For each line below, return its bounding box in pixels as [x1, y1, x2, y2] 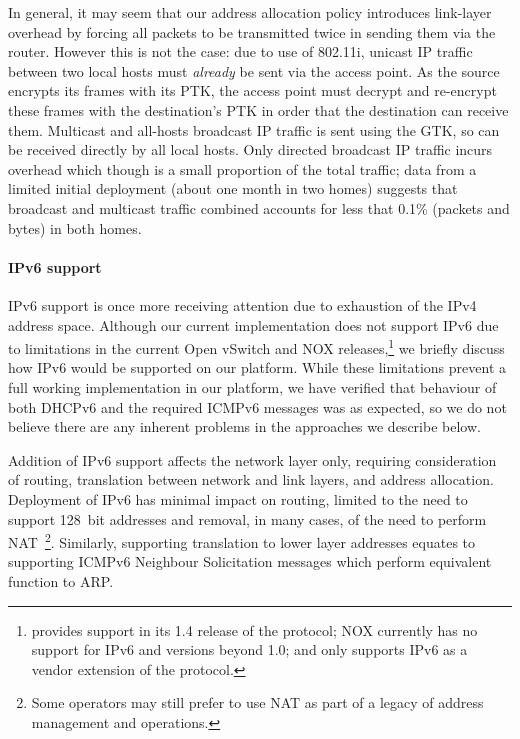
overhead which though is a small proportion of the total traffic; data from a [8, 158, 477, 179]
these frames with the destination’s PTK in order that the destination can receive [8, 99, 509, 120]
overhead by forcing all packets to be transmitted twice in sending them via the [8, 21, 496, 42]
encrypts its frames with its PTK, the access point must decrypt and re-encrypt [8, 80, 497, 101]
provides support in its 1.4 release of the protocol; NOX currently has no [31, 619, 478, 640]
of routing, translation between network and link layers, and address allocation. [8, 469, 494, 490]
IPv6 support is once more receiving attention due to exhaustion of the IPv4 [8, 294, 477, 315]
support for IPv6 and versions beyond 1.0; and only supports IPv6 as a [31, 639, 468, 660]
